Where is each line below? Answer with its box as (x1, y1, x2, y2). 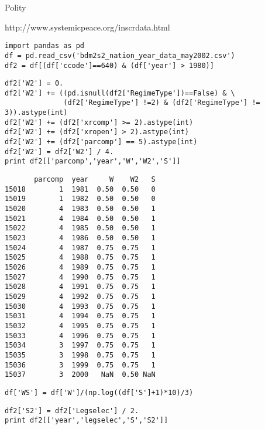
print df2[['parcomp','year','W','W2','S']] (5, 157, 181, 166)
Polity (5, 1, 26, 13)
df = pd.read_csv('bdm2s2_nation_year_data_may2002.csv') (5, 51, 235, 60)
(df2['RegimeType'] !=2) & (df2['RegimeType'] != (63, 98, 260, 107)
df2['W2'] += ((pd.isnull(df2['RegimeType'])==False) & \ (5, 88, 235, 97)
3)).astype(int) (5, 108, 68, 117)
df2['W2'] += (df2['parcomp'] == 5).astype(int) (5, 138, 198, 147)
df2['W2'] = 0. (5, 79, 64, 88)
